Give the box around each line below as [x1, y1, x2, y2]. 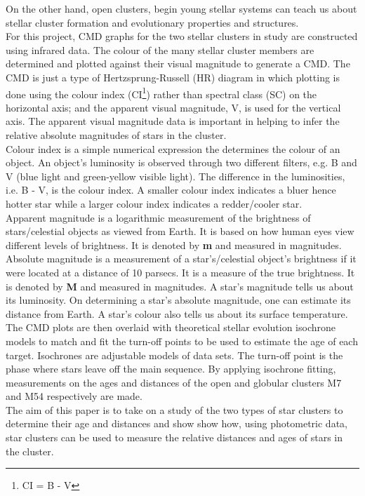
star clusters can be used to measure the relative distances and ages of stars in [6, 430, 343, 445]
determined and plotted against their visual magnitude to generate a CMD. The [6, 56, 350, 71]
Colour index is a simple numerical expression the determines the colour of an [6, 141, 340, 156]
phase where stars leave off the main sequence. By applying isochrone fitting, [6, 361, 336, 376]
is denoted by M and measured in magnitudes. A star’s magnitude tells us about [6, 279, 354, 293]
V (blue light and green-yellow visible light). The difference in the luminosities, [6, 168, 345, 183]
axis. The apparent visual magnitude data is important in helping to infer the [6, 114, 340, 128]
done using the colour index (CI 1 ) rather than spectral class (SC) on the [6, 84, 317, 101]
